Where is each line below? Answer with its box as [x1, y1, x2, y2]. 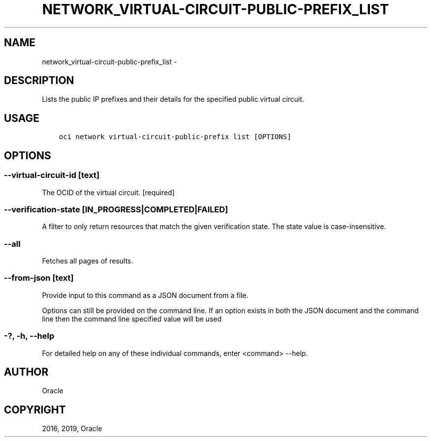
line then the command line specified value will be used [42, 314, 222, 323]
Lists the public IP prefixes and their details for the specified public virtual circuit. [42, 95, 305, 104]
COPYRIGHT [4, 403, 66, 416]
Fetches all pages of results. [42, 257, 133, 265]
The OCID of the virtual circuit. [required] [42, 188, 175, 197]
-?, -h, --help [4, 331, 55, 341]
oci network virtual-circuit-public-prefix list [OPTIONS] [59, 133, 291, 141]
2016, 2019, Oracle [42, 424, 102, 433]
